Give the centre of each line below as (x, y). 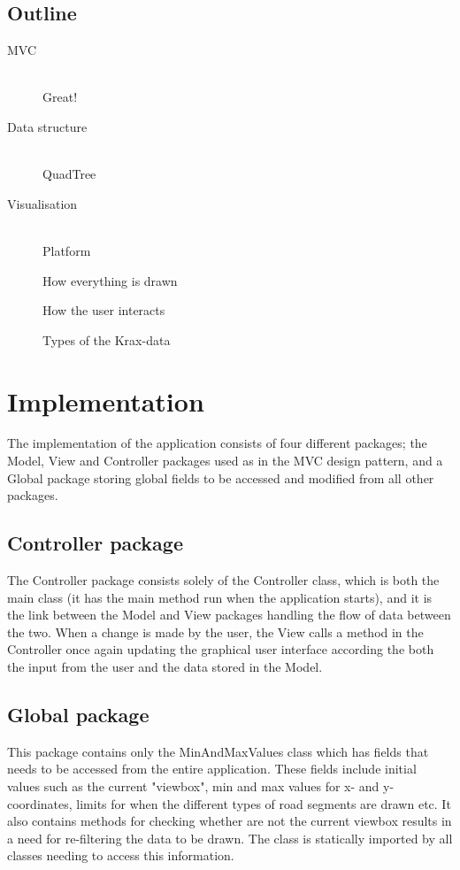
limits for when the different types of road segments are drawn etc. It (264, 803)
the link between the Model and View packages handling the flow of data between (229, 615)
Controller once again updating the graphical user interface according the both (221, 649)
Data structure (47, 126)
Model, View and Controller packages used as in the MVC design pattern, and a (225, 461)
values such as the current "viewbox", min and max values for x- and (193, 785)
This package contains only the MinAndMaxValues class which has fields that (218, 751)
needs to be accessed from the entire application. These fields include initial (212, 769)
